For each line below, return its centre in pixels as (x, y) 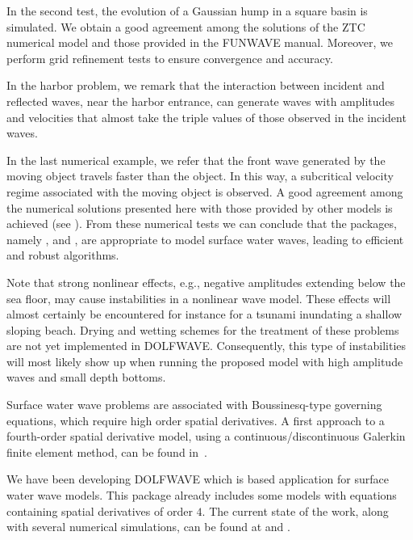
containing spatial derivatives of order (100, 510)
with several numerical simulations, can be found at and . (148, 527)
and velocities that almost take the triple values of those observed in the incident (206, 117)
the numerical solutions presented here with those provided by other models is (200, 207)
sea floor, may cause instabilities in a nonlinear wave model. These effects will (199, 298)
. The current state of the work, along (295, 510)
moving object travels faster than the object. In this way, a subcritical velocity (200, 176)
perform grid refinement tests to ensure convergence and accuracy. (170, 58)
